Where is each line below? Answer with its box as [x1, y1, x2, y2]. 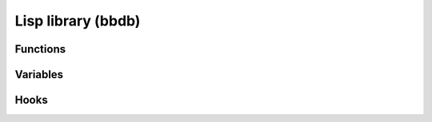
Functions [14, 42, 66, 56]
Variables [14, 68, 64, 81]
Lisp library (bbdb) [14, 12, 141, 30]
